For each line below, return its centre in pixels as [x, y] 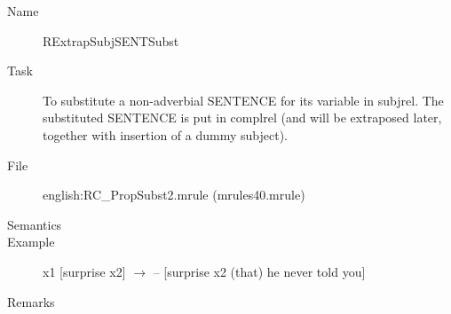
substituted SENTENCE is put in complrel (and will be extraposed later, [242, 118]
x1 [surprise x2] [84, 271]
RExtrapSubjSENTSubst [111, 40]
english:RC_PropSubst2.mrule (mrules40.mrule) [174, 195]
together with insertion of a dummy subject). [165, 134]
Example [31, 242]
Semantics [35, 224]
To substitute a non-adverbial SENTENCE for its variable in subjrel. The [243, 100]
